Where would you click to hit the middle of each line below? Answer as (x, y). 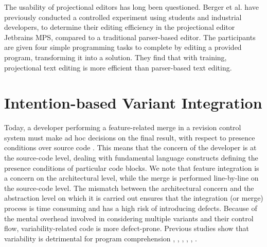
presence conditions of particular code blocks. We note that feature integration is (132, 167)
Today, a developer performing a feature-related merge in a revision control (123, 127)
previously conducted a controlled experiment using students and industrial (123, 17)
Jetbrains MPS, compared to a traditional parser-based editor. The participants (130, 37)
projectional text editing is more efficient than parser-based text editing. (118, 67)
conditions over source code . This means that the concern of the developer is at (130, 147)
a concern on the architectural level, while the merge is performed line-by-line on (131, 178)
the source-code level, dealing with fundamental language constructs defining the (131, 158)
